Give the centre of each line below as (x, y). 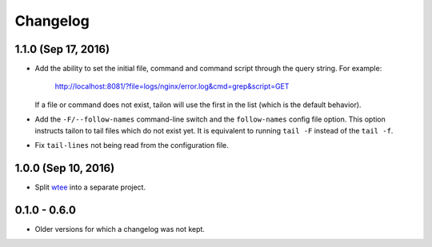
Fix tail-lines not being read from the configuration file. (132, 145)
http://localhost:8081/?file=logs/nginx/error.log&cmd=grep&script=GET (172, 86)
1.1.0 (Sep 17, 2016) (62, 49)
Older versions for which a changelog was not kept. (120, 229)
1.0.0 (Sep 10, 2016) (65, 168)
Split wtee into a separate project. (90, 187)
